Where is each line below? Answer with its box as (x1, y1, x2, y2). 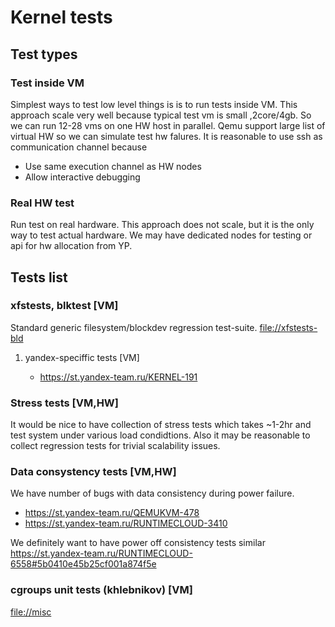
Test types (10, 46, 78, 63)
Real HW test (10, 196, 75, 210)
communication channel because (10, 141, 148, 153)
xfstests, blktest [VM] (10, 299, 119, 313)
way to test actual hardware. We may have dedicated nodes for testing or (10, 229, 313, 241)
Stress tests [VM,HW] (10, 396, 120, 410)
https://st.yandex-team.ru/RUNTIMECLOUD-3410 (24, 517, 228, 530)
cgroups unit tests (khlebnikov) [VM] (10, 583, 193, 597)
